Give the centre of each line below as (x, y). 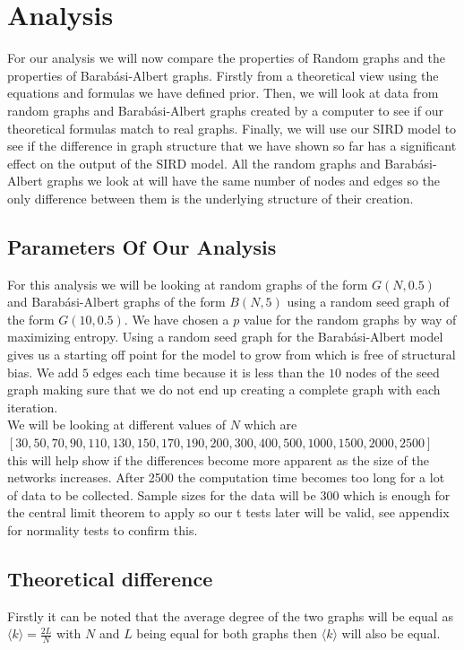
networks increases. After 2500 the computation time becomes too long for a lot (226, 477)
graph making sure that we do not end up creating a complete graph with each (224, 390)
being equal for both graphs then (227, 633)
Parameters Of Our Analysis (142, 246)
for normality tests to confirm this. (103, 529)
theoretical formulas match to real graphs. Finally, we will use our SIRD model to (232, 128)
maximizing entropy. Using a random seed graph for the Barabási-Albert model (225, 337)
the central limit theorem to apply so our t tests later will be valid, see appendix (228, 512)
